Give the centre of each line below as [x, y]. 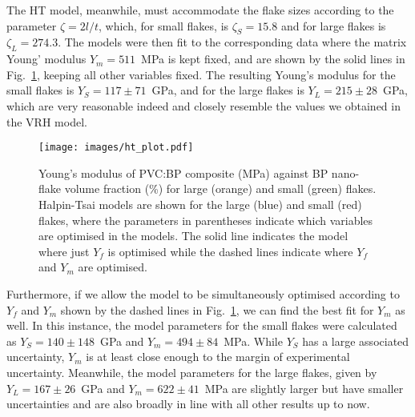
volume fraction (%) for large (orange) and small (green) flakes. [220, 188]
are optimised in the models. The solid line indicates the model [193, 236]
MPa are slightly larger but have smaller [304, 388]
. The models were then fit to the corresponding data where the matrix [232, 42]
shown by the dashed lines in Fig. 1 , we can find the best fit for [217, 309]
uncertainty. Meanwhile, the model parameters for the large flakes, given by [192, 372]
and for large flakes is [333, 25]
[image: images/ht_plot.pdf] [116, 148]
